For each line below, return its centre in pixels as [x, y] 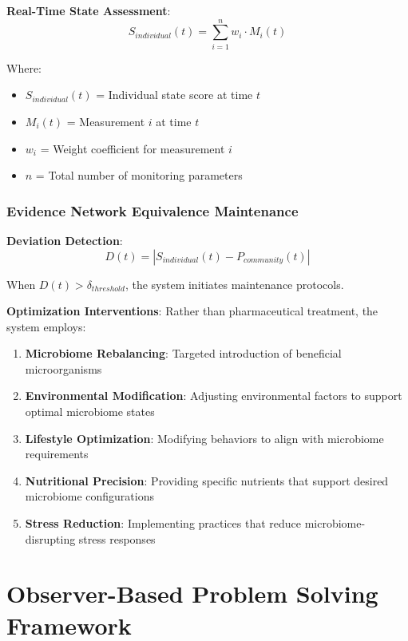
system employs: [46, 326]
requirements [57, 454]
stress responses [117, 538]
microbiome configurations [89, 496]
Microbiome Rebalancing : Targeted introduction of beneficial [183, 353]
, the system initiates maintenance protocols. [234, 284]
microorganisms [63, 368]
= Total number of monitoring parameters [139, 175]
